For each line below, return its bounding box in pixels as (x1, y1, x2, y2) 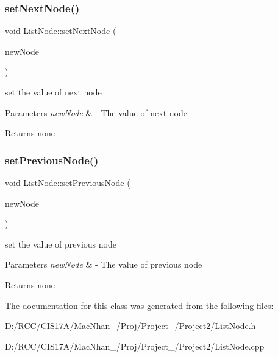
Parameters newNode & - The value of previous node (5, 258, 202, 271)
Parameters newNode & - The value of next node (5, 106, 187, 119)
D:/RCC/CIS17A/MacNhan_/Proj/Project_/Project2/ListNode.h (5, 319, 256, 332)
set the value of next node (5, 86, 102, 98)
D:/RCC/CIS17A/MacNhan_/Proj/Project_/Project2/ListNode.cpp (5, 339, 265, 352)
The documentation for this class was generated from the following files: (5, 299, 274, 311)
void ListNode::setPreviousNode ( (5, 176, 130, 189)
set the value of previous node (5, 237, 116, 250)
